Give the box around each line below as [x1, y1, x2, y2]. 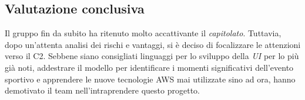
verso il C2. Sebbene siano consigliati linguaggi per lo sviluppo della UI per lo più [5, 50, 299, 62]
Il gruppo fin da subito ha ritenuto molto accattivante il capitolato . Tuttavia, [5, 27, 281, 39]
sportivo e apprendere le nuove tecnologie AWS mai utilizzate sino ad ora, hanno [5, 73, 296, 85]
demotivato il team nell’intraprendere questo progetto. [5, 84, 200, 96]
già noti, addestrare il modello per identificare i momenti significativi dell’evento [5, 61, 294, 73]
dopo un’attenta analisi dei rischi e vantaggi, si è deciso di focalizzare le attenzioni [5, 38, 301, 50]
